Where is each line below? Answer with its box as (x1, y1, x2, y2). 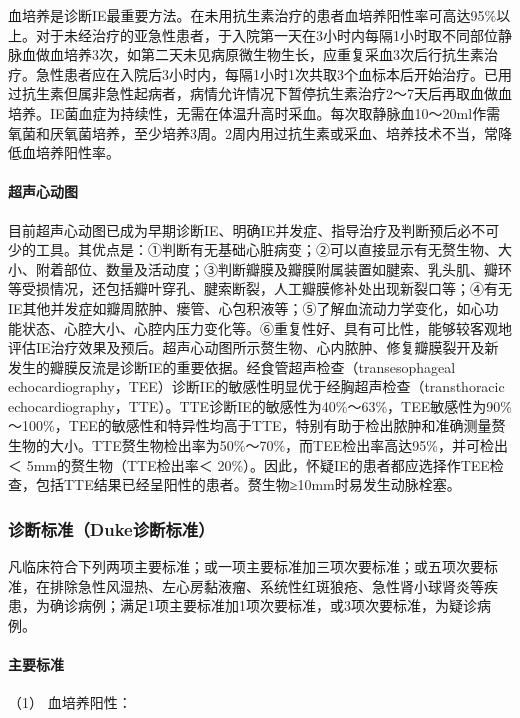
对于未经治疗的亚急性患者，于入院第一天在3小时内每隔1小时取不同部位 (35, 24, 498, 45)
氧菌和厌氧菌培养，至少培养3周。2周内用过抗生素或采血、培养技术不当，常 (8, 122, 498, 143)
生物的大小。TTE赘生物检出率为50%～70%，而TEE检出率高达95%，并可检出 (8, 435, 508, 456)
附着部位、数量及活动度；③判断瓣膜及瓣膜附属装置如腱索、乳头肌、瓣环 (35, 258, 512, 279)
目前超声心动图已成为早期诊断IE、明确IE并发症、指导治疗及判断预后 (8, 219, 458, 240)
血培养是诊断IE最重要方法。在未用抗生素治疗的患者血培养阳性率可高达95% (8, 5, 497, 25)
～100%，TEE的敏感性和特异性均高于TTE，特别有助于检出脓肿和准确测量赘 (8, 415, 506, 436)
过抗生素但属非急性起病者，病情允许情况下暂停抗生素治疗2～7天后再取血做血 (8, 83, 512, 104)
